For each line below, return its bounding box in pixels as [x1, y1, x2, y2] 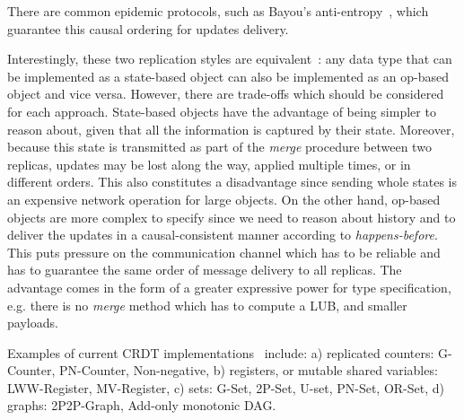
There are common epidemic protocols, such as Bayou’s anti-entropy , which [7, 2, 429, 20]
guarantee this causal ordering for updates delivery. [7, 19, 289, 38]
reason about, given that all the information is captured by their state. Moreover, [7, 119, 455, 138]
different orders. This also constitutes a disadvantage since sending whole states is [7, 172, 458, 191]
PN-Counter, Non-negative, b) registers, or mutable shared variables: [58, 361, 438, 380]
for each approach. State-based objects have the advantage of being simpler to [7, 101, 436, 120]
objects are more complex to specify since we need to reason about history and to [7, 207, 456, 226]
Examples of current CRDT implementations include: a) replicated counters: [7, 343, 434, 362]
